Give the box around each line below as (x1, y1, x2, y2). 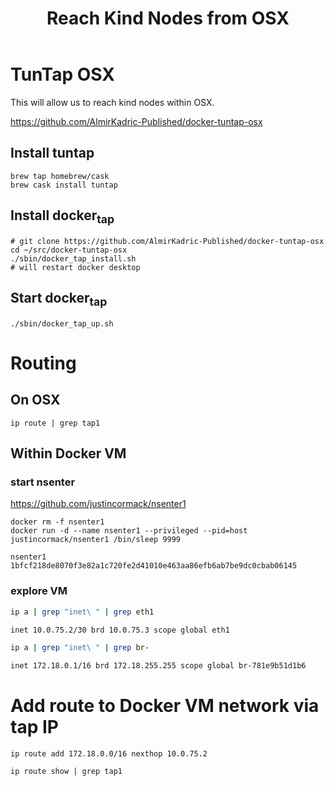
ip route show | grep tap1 (10, 767, 123, 777)
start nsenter (10, 475, 76, 489)
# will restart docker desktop (10, 262, 141, 272)
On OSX (10, 392, 61, 409)
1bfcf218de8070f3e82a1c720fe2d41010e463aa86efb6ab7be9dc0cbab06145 (10, 561, 298, 571)
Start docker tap (10, 290, 108, 309)
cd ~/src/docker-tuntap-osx (10, 245, 128, 255)
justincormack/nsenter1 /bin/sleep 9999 (10, 535, 182, 545)
